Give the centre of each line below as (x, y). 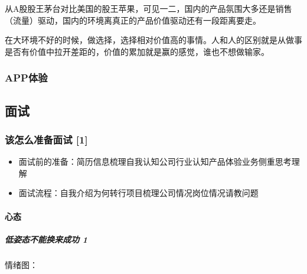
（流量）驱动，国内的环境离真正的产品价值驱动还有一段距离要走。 (133, 20)
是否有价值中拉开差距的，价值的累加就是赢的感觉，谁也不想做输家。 (137, 51)
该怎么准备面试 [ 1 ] (46, 139)
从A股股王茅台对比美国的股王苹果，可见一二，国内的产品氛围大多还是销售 (148, 8)
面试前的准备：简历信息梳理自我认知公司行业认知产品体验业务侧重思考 (155, 162)
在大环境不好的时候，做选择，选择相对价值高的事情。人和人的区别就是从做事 (153, 40)
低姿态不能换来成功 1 (46, 239)
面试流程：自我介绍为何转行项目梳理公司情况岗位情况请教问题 (138, 193)
